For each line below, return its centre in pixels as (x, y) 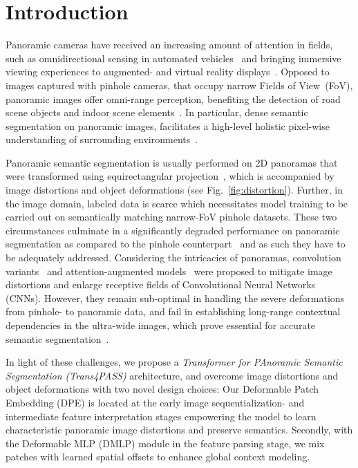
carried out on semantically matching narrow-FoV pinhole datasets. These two (171, 217)
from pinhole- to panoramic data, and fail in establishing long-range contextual (173, 311)
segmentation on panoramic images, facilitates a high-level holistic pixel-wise (168, 125)
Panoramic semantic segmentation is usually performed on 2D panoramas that (172, 162)
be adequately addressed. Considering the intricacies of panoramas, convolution (173, 258)
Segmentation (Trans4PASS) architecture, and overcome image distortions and (172, 375)
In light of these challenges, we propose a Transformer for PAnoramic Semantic (174, 362)
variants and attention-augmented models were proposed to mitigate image (169, 271)
